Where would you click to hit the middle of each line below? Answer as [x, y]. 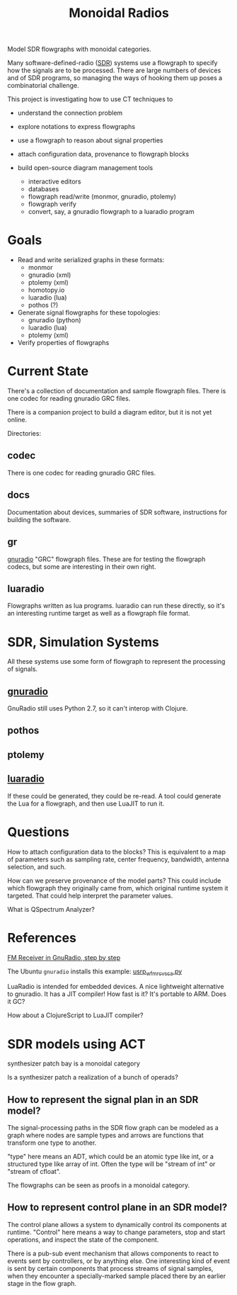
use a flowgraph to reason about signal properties [90, 140]
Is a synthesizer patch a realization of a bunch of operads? [93, 1078]
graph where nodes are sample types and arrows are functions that [105, 1136]
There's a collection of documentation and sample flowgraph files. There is [117, 391]
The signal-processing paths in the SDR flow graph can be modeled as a [113, 1128]
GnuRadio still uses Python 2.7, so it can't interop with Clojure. [98, 708]
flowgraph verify [52, 204]
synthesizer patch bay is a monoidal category [74, 1063]
